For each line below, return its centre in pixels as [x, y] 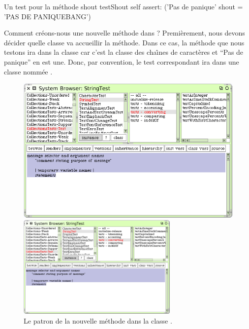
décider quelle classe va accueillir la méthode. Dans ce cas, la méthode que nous [124, 42]
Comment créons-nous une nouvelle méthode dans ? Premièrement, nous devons [124, 33]
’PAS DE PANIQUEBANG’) [47, 16]
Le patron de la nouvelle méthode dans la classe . [98, 320]
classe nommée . [28, 71]
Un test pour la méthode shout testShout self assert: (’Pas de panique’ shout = [124, 6]
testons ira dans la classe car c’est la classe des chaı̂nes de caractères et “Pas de [124, 52]
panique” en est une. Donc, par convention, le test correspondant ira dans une [122, 61]
